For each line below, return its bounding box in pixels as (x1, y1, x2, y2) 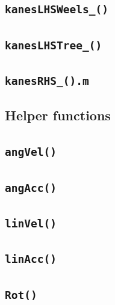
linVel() (5, 217, 57, 230)
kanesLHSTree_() (5, 39, 102, 52)
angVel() (5, 146, 57, 159)
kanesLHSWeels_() (5, 3, 108, 16)
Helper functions (5, 106, 111, 125)
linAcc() (5, 253, 57, 266)
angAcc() (5, 181, 57, 194)
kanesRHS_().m (5, 75, 89, 88)
